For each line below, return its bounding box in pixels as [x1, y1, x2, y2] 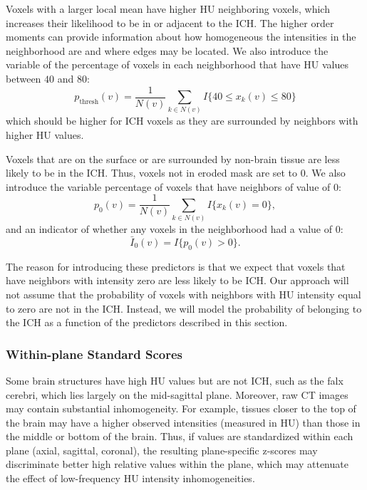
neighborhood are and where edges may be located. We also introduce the [6, 43, 329, 58]
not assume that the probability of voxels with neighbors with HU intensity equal [6, 286, 361, 301]
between [6, 71, 41, 85]
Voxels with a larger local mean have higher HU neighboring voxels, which [6, 1, 330, 16]
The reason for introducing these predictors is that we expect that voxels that [6, 259, 346, 273]
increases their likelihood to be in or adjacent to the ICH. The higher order [6, 15, 334, 30]
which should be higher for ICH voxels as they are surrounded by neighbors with [6, 113, 358, 128]
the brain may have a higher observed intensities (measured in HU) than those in [6, 415, 361, 429]
